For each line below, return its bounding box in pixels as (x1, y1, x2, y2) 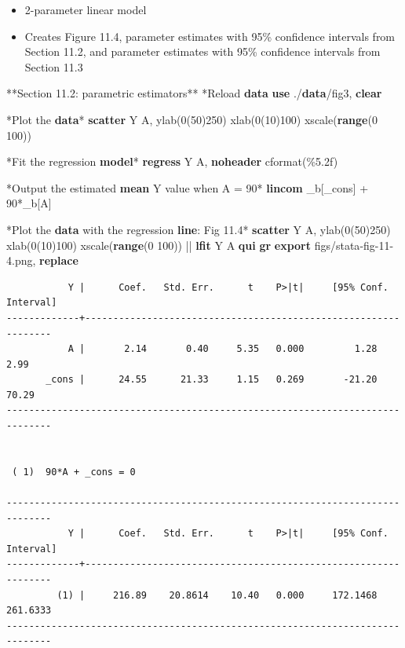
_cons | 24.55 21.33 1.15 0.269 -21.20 (46, 374, 378, 386)
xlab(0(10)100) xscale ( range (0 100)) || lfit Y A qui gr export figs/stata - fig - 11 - (6, 236, 394, 253)
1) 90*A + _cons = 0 (23, 466, 136, 478)
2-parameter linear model (24, 2, 147, 17)
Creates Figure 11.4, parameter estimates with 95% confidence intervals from (24, 27, 396, 44)
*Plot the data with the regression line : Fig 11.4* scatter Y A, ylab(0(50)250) (6, 221, 391, 237)
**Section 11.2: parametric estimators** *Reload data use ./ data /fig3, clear (6, 85, 382, 101)
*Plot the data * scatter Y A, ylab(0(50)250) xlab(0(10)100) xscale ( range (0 (6, 111, 378, 127)
